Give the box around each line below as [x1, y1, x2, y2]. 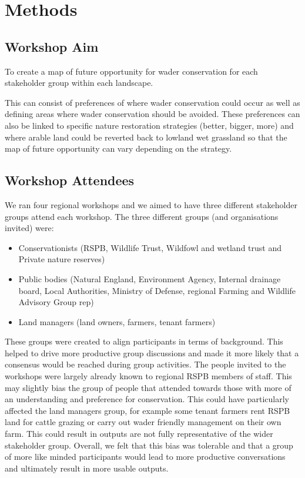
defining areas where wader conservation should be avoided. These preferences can [5, 108, 300, 120]
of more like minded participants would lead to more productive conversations [5, 450, 286, 463]
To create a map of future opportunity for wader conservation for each [5, 65, 258, 77]
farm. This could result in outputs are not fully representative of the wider [5, 427, 273, 440]
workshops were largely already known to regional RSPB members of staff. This [5, 370, 292, 382]
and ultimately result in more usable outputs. [5, 462, 169, 474]
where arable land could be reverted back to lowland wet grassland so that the [5, 131, 287, 143]
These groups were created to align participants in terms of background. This [5, 335, 283, 347]
